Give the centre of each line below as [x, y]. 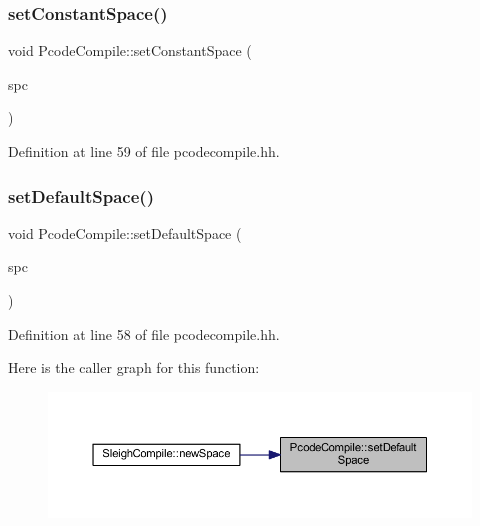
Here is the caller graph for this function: [134, 367]
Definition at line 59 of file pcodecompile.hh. [144, 151]
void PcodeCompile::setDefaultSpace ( [125, 232]
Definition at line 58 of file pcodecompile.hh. [144, 333]
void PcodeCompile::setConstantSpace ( [130, 50]
